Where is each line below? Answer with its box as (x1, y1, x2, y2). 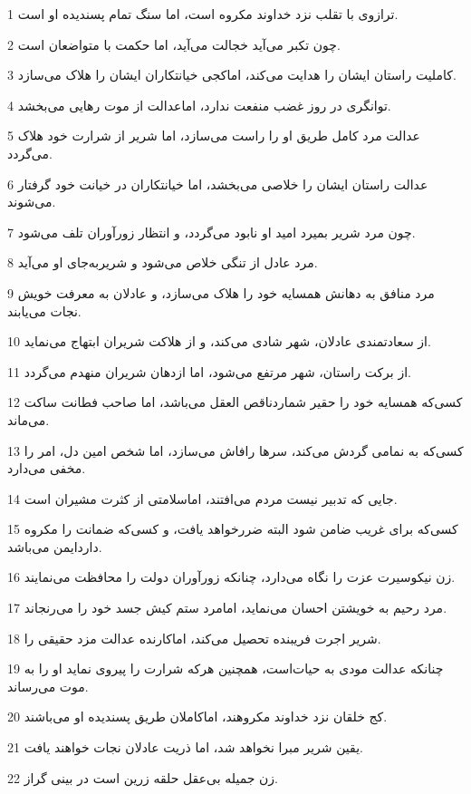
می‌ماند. (7, 410, 50, 429)
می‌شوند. (7, 192, 56, 211)
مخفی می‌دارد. (7, 459, 86, 478)
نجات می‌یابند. (7, 301, 82, 320)
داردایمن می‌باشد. (7, 537, 102, 556)
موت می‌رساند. (7, 676, 89, 695)
